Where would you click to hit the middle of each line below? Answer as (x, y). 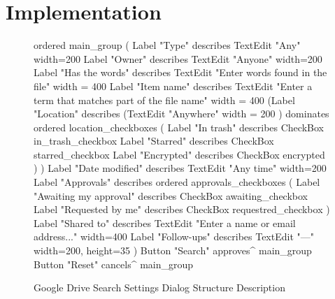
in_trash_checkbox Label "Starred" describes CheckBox (154, 141)
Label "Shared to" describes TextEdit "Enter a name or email (165, 223)
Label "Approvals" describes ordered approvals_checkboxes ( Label (177, 182)
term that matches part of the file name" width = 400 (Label (164, 100)
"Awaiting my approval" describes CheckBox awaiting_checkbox (171, 195)
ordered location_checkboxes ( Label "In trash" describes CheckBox (179, 127)
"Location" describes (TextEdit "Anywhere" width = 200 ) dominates (181, 114)
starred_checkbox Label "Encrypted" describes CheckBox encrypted (179, 154)
